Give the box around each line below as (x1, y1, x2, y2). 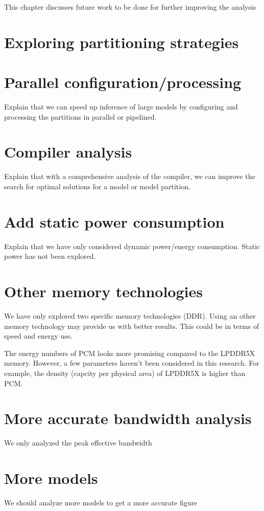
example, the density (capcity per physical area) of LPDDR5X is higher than (4, 368, 246, 378)
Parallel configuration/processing (4, 72, 242, 93)
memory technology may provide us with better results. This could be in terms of (4, 320, 259, 331)
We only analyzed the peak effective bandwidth (4, 437, 152, 448)
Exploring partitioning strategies (4, 31, 239, 52)
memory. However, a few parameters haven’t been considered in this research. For (4, 358, 259, 368)
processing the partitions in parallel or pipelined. (4, 111, 157, 122)
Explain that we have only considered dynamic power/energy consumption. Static (4, 240, 260, 251)
